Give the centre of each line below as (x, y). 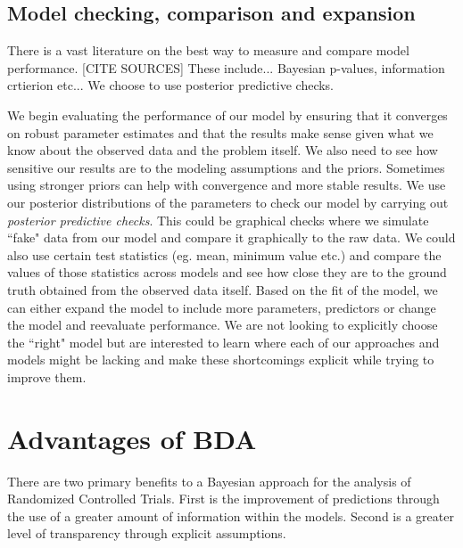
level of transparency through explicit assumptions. (147, 533)
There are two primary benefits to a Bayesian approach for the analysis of (209, 481)
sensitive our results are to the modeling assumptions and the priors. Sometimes (226, 167)
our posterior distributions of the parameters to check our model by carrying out (228, 202)
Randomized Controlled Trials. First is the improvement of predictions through (223, 499)
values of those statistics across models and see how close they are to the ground (227, 272)
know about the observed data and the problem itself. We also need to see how (223, 150)
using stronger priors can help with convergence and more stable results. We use (227, 185)
